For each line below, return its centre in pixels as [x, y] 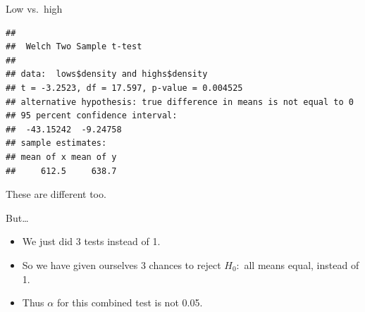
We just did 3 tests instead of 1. [91, 241]
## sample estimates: [56, 143]
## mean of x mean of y [61, 157]
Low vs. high [34, 8]
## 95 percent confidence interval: [92, 116]
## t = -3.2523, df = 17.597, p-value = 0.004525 [124, 88]
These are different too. [56, 194]
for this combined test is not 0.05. [130, 302]
